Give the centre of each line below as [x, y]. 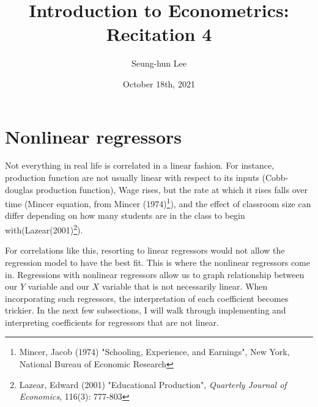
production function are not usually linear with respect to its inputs [132, 178]
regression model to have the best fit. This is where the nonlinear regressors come [157, 262]
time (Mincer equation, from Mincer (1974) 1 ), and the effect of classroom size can [158, 203]
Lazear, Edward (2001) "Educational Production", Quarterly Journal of [153, 384]
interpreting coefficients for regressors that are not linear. [112, 322]
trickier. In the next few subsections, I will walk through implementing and [146, 310]
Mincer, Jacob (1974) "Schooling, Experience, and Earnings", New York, [154, 352]
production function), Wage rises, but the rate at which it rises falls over [172, 189]
